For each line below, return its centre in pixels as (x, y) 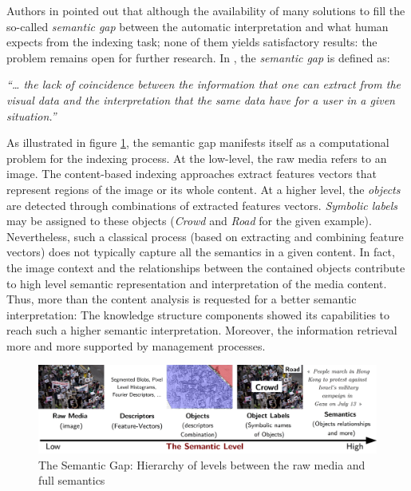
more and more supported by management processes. (136, 345)
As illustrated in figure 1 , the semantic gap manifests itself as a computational (198, 143)
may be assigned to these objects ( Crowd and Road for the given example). (189, 221)
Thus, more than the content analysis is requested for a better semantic (182, 299)
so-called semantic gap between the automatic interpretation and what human (198, 26)
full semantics (72, 480)
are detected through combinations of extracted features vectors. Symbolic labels (202, 205)
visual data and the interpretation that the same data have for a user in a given (201, 99)
